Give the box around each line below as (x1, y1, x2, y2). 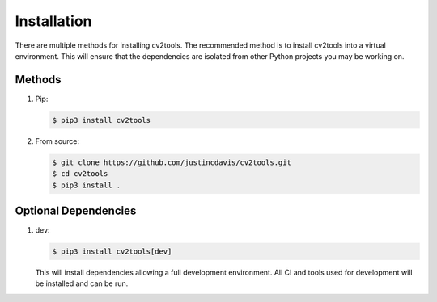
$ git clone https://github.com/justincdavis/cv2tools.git (52, 157, 291, 167)
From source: (35, 136, 80, 145)
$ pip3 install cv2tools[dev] (52, 247, 172, 256)
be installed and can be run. (35, 279, 129, 288)
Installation (15, 12, 92, 30)
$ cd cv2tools (52, 170, 108, 178)
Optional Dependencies (15, 203, 137, 217)
